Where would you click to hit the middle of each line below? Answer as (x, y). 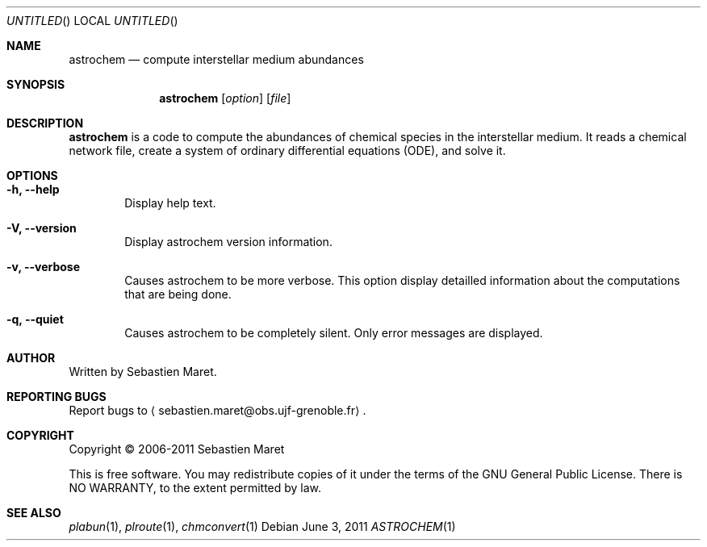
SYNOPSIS (36, 84)
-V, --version (42, 228)
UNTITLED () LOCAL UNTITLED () (92, 21)
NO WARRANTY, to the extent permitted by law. (195, 488)
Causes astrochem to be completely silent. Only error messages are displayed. (334, 333)
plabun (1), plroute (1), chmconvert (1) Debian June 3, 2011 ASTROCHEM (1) (262, 526)
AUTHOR (31, 358)
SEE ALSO (34, 513)
